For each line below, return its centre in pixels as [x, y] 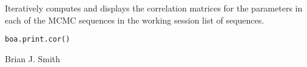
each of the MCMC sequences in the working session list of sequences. [135, 20]
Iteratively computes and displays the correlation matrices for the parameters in [154, 8]
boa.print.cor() [38, 40]
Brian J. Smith [33, 58]
